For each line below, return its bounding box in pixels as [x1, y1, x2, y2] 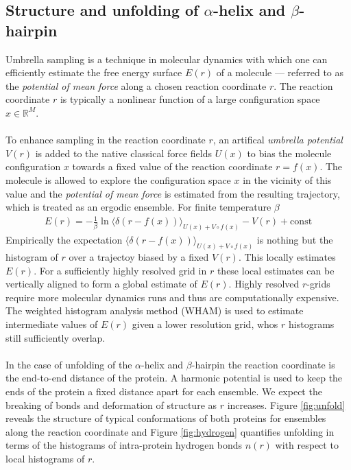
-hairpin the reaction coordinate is [191, 357, 335, 371]
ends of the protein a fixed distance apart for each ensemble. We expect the [5, 384, 322, 398]
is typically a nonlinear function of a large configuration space [60, 92, 320, 106]
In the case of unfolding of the [5, 357, 132, 371]
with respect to [275, 438, 339, 452]
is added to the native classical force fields [35, 145, 213, 160]
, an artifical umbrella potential [213, 132, 343, 147]
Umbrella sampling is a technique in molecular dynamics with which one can [5, 51, 328, 66]
